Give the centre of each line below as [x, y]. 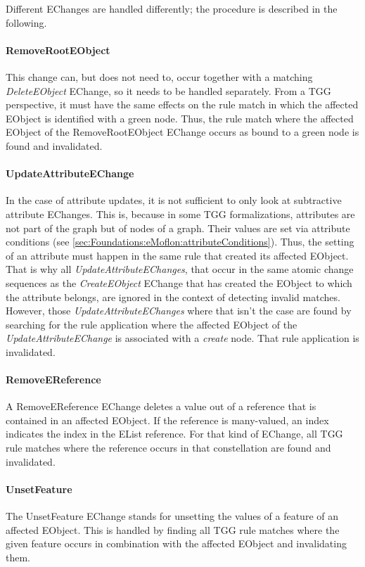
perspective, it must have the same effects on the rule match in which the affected [182, 104]
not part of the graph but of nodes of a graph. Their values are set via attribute [178, 228]
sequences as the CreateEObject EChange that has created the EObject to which [179, 282]
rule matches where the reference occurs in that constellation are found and [168, 448]
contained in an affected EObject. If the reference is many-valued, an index [167, 420]
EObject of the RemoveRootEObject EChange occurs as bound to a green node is [182, 132]
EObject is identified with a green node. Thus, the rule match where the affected [180, 118]
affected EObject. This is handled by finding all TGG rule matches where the [173, 529]
